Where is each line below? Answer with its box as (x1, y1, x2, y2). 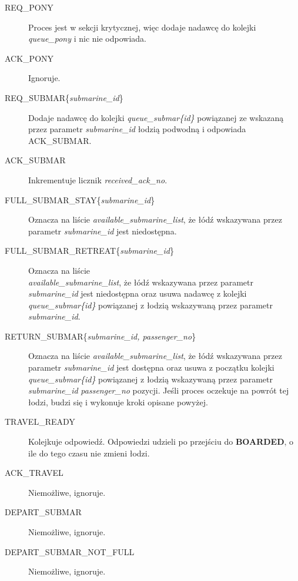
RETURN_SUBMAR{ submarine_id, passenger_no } (5, 330, 196, 342)
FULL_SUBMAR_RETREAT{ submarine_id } (5, 244, 174, 257)
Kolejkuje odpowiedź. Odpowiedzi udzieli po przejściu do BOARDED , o (28, 435, 294, 448)
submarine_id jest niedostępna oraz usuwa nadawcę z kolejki (28, 287, 247, 300)
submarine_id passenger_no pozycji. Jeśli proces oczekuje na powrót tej (28, 384, 289, 397)
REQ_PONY (5, 1, 53, 13)
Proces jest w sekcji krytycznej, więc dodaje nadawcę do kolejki (28, 21, 256, 33)
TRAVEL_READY (5, 415, 75, 428)
